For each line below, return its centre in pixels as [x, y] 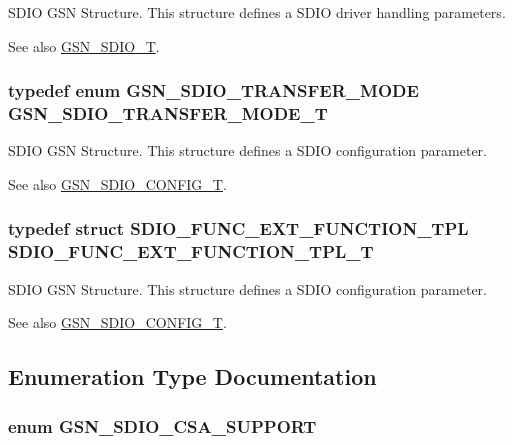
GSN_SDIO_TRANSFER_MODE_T [168, 113]
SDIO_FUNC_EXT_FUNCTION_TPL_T [191, 251]
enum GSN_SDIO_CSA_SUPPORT [162, 425]
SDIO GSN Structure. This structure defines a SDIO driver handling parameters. [257, 12]
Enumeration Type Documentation [192, 376]
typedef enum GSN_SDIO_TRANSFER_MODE [213, 90]
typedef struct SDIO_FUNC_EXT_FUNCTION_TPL [238, 228]
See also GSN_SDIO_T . [84, 45]
